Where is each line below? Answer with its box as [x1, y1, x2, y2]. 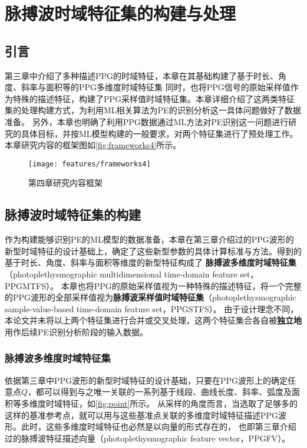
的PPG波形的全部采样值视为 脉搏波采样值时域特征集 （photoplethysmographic [5, 291, 296, 303]
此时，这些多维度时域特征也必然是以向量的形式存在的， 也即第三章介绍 [21, 420, 296, 433]
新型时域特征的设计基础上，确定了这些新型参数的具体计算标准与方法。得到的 [5, 244, 302, 257]
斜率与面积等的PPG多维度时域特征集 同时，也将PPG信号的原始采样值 [21, 81, 291, 93]
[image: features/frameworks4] [28, 159, 151, 168]
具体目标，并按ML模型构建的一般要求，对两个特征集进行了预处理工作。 [21, 127, 298, 139]
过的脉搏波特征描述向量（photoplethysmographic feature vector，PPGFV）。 [5, 431, 291, 444]
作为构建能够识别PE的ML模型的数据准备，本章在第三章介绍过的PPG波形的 [5, 233, 294, 246]
